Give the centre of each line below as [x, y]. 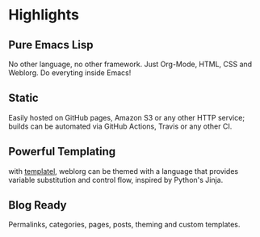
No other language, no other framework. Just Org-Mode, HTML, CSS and [130, 64]
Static [23, 98]
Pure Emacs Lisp [51, 45]
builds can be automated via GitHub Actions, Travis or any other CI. [120, 126]
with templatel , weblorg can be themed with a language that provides [124, 171]
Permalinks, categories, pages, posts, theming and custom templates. [124, 225]
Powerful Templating [62, 152]
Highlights [44, 15]
